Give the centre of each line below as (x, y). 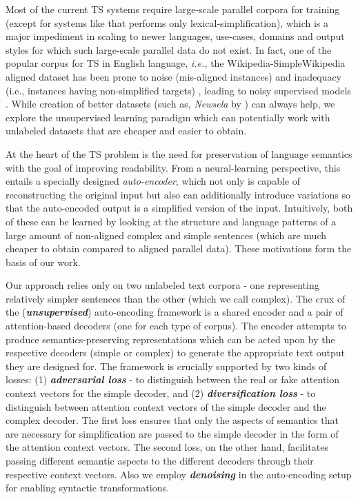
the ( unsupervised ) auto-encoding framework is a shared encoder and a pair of (175, 312)
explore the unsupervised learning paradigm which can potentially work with (168, 117)
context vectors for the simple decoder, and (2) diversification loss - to (161, 393)
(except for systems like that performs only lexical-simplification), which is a (167, 22)
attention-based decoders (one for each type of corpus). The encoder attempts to (176, 326)
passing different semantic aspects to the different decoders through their (160, 460)
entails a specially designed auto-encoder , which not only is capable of (153, 181)
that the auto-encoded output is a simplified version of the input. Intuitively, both (179, 208)
